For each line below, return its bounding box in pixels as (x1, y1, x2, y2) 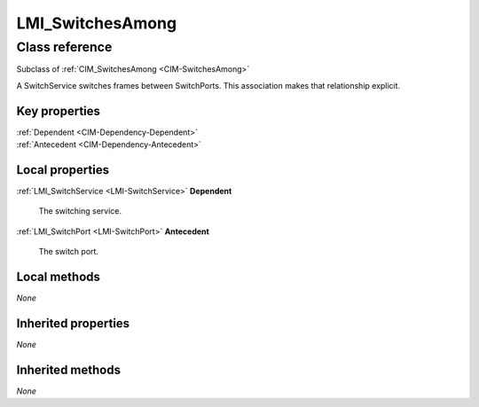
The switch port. (38, 247, 99, 257)
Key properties (16, 103, 101, 119)
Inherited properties (16, 316, 130, 331)
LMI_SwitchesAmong (16, 13, 177, 33)
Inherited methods (16, 362, 122, 377)
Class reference (16, 39, 113, 55)
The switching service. (38, 206, 122, 216)
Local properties (16, 162, 110, 177)
